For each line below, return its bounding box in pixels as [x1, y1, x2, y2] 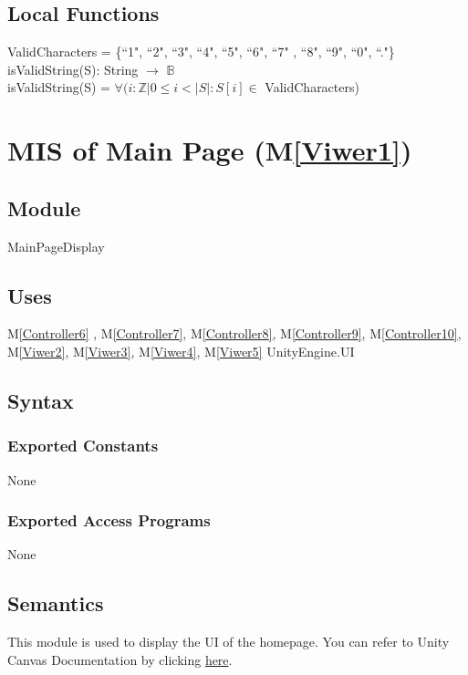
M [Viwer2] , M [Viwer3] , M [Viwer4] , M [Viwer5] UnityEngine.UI [7, 341, 355, 360]
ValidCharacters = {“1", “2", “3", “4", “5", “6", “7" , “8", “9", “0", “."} [7, 42, 395, 61]
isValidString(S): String [7, 59, 139, 78]
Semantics [7, 589, 104, 618]
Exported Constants [7, 434, 159, 457]
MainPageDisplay [7, 236, 105, 255]
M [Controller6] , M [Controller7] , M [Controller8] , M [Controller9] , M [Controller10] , [7, 324, 462, 343]
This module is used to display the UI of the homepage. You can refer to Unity [7, 632, 450, 651]
